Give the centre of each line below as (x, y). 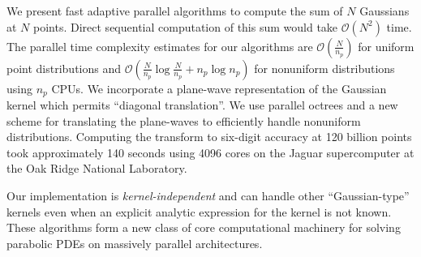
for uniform (386, 46)
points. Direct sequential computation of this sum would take (186, 26)
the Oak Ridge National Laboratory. (97, 168)
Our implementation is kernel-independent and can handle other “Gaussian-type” (208, 196)
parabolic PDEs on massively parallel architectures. (135, 243)
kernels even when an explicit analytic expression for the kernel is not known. (199, 211)
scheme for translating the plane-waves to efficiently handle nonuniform (184, 120)
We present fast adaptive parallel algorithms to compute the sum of (175, 11)
